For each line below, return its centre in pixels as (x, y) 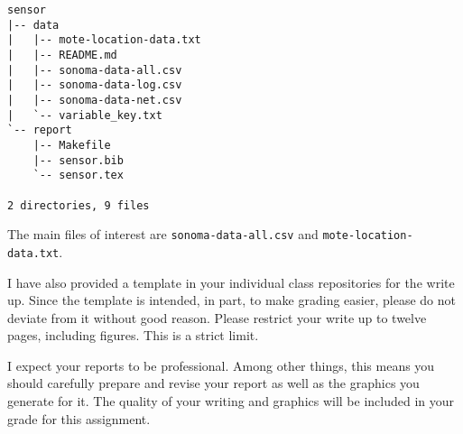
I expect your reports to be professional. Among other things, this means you (221, 365)
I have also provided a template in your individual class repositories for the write (231, 282)
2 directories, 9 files (79, 205)
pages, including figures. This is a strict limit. (133, 335)
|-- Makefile (72, 145)
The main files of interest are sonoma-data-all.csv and (163, 234)
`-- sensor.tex (78, 175)
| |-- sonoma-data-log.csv (95, 85)
